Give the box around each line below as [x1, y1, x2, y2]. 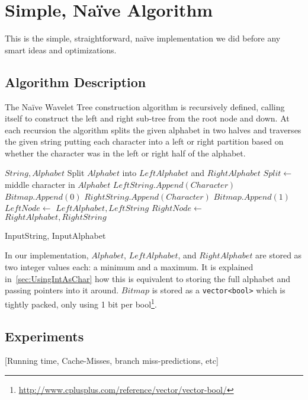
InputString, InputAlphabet [5, 229, 106, 241]
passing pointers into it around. [5, 284, 119, 296]
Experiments [5, 327, 84, 345]
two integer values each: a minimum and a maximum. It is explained [5, 261, 254, 273]
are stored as [255, 249, 302, 261]
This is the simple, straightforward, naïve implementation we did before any [5, 32, 281, 44]
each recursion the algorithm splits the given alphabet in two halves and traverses [5, 123, 301, 136]
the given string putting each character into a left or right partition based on [5, 135, 284, 148]
